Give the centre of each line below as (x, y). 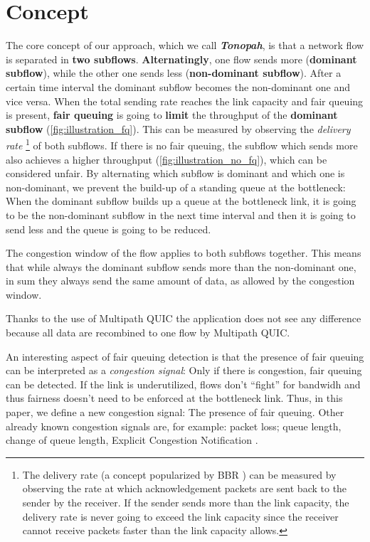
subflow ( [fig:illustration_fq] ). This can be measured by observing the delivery (178, 128)
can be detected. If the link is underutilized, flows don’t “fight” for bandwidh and (183, 384)
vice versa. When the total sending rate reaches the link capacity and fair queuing (185, 101)
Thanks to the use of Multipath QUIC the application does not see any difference (184, 318)
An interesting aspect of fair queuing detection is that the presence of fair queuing (185, 356)
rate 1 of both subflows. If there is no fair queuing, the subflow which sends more (182, 144)
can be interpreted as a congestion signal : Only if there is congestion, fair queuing (184, 370)
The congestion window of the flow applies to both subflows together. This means (184, 253)
